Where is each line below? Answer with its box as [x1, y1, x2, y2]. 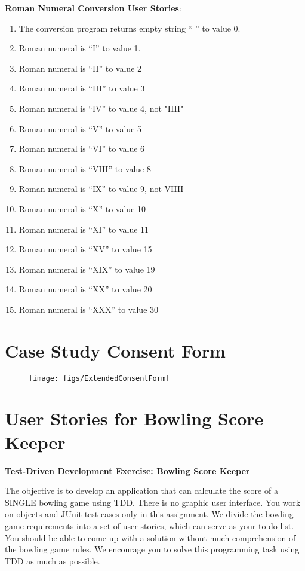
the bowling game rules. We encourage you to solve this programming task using [5, 543, 300, 555]
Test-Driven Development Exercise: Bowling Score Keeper [5, 464, 250, 477]
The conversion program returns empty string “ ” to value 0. [19, 22, 241, 34]
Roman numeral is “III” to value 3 [19, 82, 145, 94]
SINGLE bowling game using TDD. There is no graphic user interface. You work [5, 496, 301, 508]
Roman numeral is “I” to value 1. [19, 42, 141, 54]
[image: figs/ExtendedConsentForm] [29, 374, 170, 383]
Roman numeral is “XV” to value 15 [19, 243, 152, 255]
